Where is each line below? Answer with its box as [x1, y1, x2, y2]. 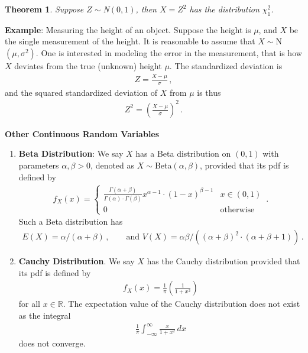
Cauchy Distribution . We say [18, 255, 135, 267]
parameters [18, 159, 59, 171]
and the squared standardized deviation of [5, 86, 158, 98]
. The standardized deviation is [169, 59, 283, 72]
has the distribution [189, 3, 260, 15]
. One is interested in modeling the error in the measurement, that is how [35, 46, 302, 59]
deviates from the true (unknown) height [14, 59, 162, 72]
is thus [197, 86, 221, 98]
